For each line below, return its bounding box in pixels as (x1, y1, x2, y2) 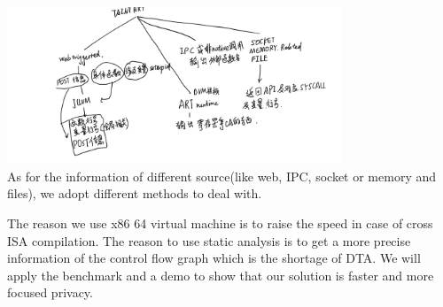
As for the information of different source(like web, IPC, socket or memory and (7, 166, 437, 185)
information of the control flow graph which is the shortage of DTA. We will (7, 249, 421, 267)
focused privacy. (7, 283, 93, 302)
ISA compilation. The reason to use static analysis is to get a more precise (7, 231, 411, 249)
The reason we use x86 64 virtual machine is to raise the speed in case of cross (7, 213, 433, 232)
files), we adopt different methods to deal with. (7, 184, 262, 203)
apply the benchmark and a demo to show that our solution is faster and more (7, 265, 434, 284)
